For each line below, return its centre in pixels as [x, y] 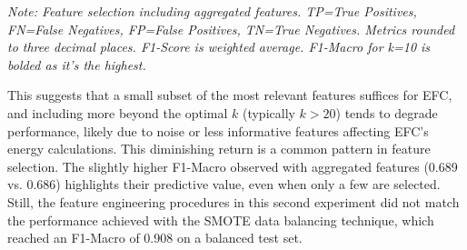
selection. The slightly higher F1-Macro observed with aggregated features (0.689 [233, 166]
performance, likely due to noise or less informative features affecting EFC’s [218, 130]
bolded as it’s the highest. [77, 64]
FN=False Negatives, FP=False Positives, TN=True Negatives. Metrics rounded [231, 29]
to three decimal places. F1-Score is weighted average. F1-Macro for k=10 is [219, 47]
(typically [268, 112]
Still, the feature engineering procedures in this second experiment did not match [233, 201]
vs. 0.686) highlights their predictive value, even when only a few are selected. [224, 184]
